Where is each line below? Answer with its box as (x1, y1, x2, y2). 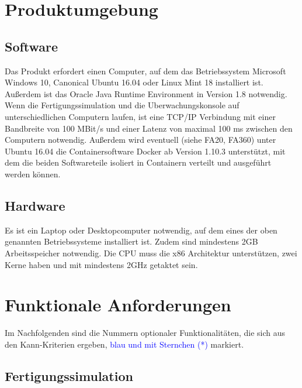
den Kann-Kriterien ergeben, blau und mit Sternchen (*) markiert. (5, 338, 244, 350)
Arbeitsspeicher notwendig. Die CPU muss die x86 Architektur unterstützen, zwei (5, 246, 297, 259)
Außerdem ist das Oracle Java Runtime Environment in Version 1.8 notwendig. (5, 87, 287, 99)
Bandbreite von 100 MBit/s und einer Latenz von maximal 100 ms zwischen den (5, 122, 293, 134)
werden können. (5, 167, 61, 180)
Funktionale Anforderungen (5, 293, 231, 317)
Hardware (5, 196, 65, 214)
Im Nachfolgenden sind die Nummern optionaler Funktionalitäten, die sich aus (5, 327, 286, 339)
